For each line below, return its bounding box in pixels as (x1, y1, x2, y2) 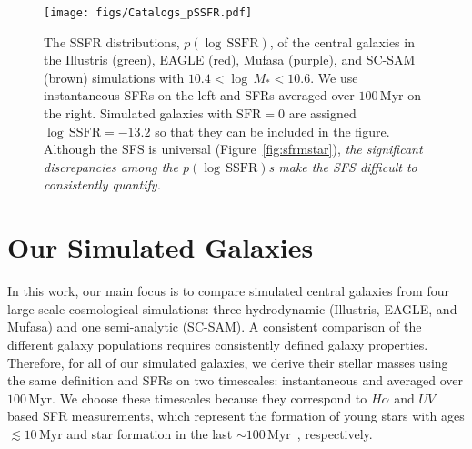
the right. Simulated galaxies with (44, 104, 233, 123)
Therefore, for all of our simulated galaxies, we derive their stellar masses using (7, 352, 448, 372)
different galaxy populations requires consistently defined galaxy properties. (7, 334, 428, 353)
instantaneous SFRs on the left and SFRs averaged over (44, 86, 355, 105)
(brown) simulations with (44, 67, 185, 87)
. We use (310, 67, 358, 87)
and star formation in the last (66, 423, 233, 443)
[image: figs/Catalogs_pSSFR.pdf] (44, 6, 253, 19)
